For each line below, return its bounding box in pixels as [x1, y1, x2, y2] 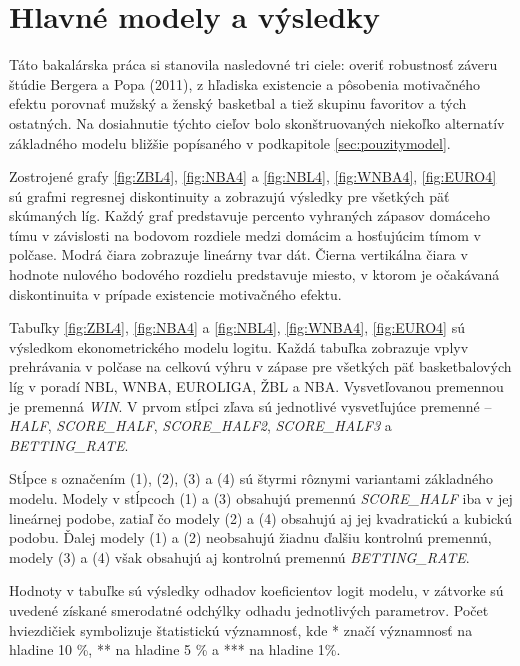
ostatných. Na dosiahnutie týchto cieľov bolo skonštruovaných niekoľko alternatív [9, 112, 505, 133]
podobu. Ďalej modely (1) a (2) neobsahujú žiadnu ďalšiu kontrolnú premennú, [9, 527, 492, 548]
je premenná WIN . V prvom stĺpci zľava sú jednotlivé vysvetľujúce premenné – [9, 395, 492, 416]
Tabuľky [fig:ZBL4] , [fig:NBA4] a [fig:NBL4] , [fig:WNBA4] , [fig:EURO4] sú [9, 317, 465, 338]
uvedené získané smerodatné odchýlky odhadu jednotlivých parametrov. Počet [9, 599, 489, 620]
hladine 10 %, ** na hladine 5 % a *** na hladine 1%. [9, 639, 341, 660]
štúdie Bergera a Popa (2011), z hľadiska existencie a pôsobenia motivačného [9, 73, 480, 94]
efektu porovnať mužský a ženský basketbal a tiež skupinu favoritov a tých [9, 93, 467, 114]
